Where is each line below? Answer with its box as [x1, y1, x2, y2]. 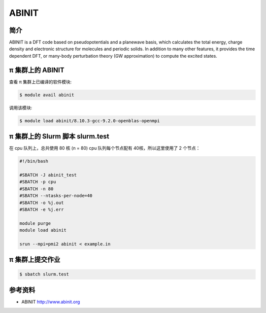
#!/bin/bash [19, 158, 49, 164]
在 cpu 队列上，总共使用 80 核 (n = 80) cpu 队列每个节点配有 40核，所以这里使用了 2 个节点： [9, 145, 200, 151]
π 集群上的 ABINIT [9, 66, 65, 74]
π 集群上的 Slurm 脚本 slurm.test [9, 132, 109, 140]
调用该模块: [9, 104, 33, 110]
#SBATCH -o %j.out [19, 200, 64, 206]
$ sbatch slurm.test [19, 272, 69, 277]
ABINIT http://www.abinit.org [21, 299, 80, 305]
